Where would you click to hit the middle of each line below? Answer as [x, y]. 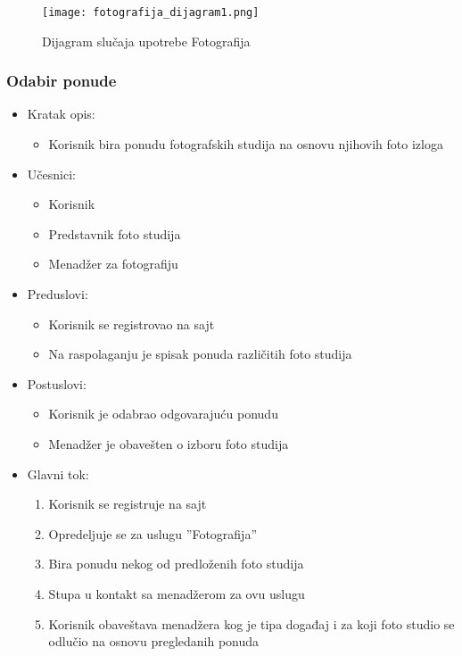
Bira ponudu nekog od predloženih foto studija [176, 564]
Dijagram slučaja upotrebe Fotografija [146, 41]
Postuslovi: [57, 383]
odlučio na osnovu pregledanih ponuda [154, 641]
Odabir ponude [62, 81]
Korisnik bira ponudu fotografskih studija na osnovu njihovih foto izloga [246, 144]
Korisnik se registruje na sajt [128, 504]
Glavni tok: [58, 473]
